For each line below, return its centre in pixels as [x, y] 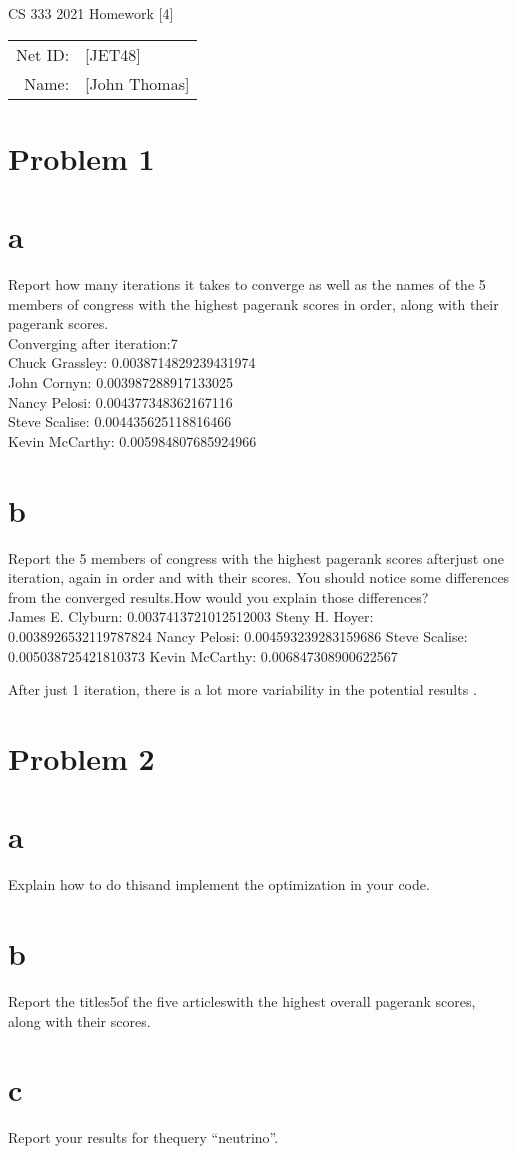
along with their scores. [79, 1020]
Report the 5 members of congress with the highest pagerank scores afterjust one [256, 557]
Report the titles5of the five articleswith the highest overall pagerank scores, [242, 1000]
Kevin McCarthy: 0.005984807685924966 [132, 440]
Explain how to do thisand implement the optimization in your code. [219, 884]
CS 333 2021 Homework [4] [91, 13]
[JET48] [113, 54]
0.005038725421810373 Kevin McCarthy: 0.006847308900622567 [203, 655]
